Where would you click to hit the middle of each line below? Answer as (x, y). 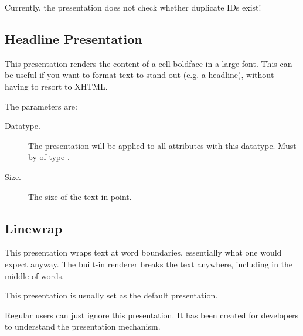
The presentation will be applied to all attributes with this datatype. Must (162, 145)
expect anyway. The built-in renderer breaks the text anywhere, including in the (149, 264)
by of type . (49, 157)
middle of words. (35, 275)
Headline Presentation (74, 38)
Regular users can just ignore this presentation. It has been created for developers (152, 315)
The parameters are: (41, 106)
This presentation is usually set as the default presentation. (111, 295)
